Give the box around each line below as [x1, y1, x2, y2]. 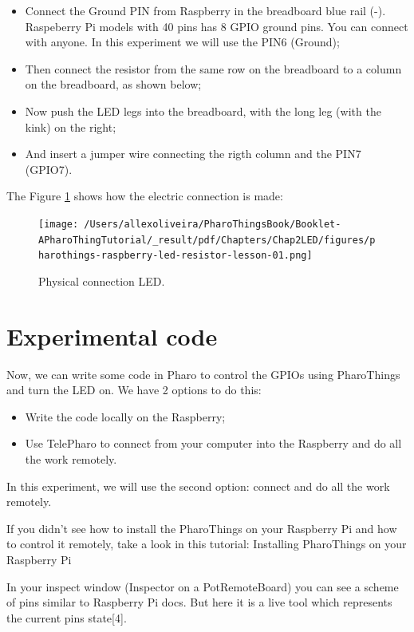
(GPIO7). [25, 160, 73, 177]
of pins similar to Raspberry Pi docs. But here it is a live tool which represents [6, 594, 392, 610]
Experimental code [6, 319, 218, 352]
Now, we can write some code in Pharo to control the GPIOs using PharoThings [6, 365, 400, 382]
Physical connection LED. [38, 272, 165, 289]
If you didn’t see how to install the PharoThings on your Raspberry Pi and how [6, 519, 397, 536]
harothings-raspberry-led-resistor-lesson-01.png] [38, 250, 313, 262]
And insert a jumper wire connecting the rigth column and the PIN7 [25, 145, 361, 162]
